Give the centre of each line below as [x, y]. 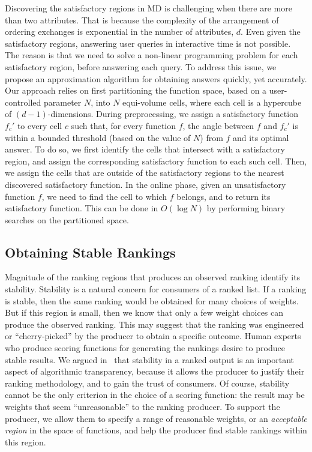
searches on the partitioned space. [67, 219]
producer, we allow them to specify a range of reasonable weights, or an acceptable [156, 418]
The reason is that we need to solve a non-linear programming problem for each [151, 55]
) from [211, 137]
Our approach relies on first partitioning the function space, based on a [136, 90]
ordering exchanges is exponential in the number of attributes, [119, 32]
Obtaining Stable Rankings [90, 252]
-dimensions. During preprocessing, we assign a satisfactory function [173, 114]
